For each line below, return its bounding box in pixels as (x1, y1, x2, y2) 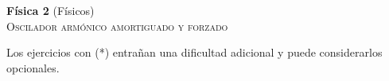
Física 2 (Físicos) (6, 2, 95, 18)
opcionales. (6, 59, 60, 75)
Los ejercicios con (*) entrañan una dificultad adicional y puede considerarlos (6, 44, 383, 61)
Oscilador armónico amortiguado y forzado (6, 17, 228, 34)
